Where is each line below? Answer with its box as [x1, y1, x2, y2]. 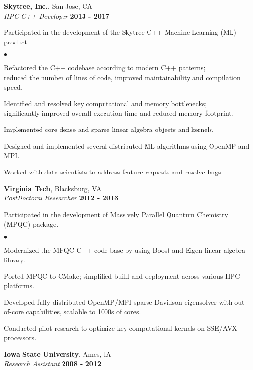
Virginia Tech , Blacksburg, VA [4, 183, 102, 193]
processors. [4, 332, 37, 343]
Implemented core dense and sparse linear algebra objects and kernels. [4, 124, 214, 134]
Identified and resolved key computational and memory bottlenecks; [4, 98, 207, 109]
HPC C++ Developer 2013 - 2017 [4, 10, 110, 21]
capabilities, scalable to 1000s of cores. [26, 306, 141, 317]
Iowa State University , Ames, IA [4, 348, 111, 359]
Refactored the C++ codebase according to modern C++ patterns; [4, 63, 206, 73]
